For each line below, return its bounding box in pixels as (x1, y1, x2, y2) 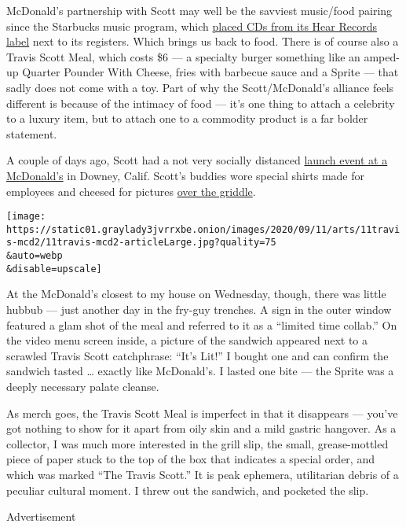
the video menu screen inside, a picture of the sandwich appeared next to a (6, 332, 368, 348)
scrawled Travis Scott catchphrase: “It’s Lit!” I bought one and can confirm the (6, 347, 389, 363)
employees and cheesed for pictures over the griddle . (6, 182, 256, 199)
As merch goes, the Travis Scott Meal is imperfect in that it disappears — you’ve (6, 404, 398, 421)
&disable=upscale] (6, 263, 102, 275)
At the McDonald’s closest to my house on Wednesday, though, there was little (6, 286, 386, 302)
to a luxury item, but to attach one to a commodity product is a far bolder (6, 110, 368, 127)
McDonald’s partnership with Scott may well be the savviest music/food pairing (6, 2, 393, 18)
